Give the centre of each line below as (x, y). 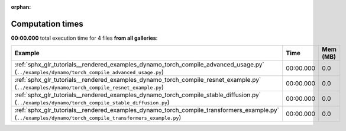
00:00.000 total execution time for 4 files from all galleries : (84, 38)
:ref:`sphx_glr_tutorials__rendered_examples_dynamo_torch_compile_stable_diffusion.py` (138, 95)
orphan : (21, 7)
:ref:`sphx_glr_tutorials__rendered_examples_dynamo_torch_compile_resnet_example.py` (138, 80)
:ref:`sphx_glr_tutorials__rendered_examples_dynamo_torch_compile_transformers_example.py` (147, 110)
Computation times (47, 24)
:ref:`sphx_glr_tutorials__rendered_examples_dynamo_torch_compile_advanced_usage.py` (139, 65)
